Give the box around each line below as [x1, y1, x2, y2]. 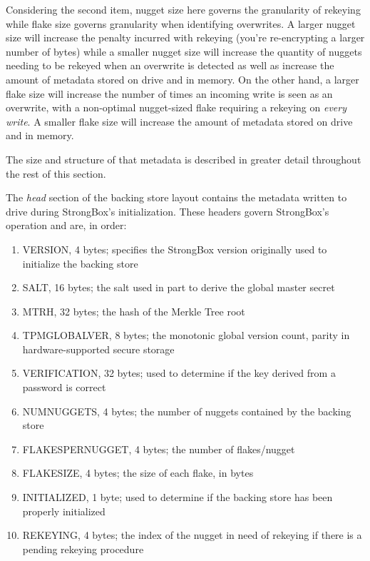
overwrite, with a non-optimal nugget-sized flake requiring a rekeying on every [6, 100, 346, 115]
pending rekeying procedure [22, 541, 144, 556]
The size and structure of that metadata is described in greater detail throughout [6, 151, 361, 166]
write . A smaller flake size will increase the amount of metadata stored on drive [6, 113, 353, 128]
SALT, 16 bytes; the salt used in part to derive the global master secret [22, 280, 335, 295]
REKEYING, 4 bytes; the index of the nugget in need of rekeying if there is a [22, 527, 362, 542]
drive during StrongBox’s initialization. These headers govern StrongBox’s [6, 203, 329, 218]
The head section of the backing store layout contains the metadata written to [6, 190, 347, 205]
